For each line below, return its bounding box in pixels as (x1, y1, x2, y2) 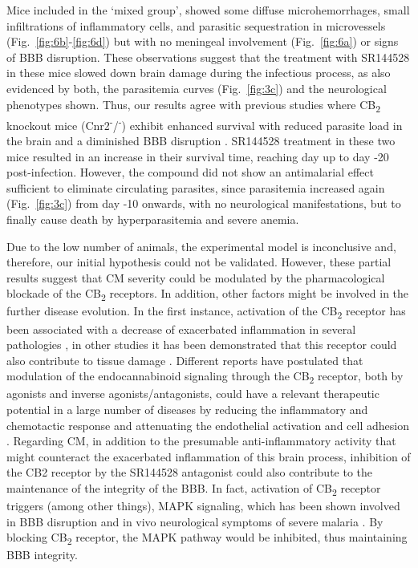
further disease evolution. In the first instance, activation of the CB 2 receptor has (6, 302, 406, 322)
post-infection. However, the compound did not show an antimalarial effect (6, 164, 374, 181)
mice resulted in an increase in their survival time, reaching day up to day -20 (6, 148, 389, 164)
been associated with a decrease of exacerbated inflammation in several (6, 320, 356, 337)
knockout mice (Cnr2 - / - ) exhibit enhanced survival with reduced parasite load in (6, 114, 403, 133)
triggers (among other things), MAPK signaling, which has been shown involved (6, 497, 400, 514)
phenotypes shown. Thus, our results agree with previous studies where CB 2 (6, 95, 381, 115)
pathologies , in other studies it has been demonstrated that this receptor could (6, 336, 397, 353)
